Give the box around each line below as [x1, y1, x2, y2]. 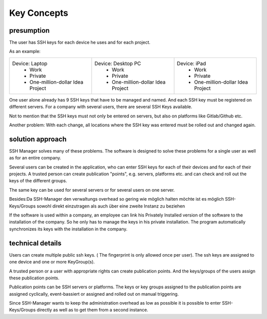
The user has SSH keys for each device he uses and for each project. [9, 40, 151, 46]
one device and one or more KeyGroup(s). [9, 259, 95, 265]
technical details [9, 239, 62, 247]
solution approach [9, 135, 67, 143]
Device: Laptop [12, 60, 48, 67]
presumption [9, 26, 50, 35]
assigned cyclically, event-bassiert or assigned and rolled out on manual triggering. [9, 291, 179, 297]
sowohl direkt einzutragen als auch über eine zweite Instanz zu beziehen [37, 203, 185, 209]
